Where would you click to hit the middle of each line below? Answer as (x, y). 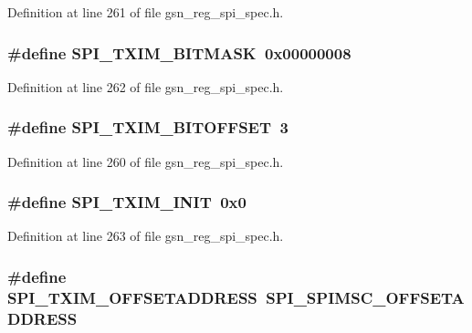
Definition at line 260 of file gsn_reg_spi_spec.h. (146, 161)
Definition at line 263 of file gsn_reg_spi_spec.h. (146, 236)
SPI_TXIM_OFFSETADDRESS (132, 297)
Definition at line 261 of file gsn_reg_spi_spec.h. (146, 12)
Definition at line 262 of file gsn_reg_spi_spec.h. (146, 86)
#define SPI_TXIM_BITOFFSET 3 (148, 127)
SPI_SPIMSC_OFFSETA (365, 297)
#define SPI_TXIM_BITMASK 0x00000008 (179, 52)
